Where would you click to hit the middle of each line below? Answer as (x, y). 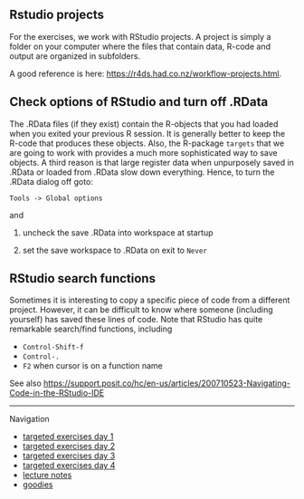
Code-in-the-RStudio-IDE (57, 393)
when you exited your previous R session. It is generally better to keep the (147, 133)
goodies (38, 485)
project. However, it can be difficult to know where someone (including (141, 310)
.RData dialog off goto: (51, 181)
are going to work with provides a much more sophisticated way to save (143, 152)
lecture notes (47, 475)
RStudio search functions (83, 278)
